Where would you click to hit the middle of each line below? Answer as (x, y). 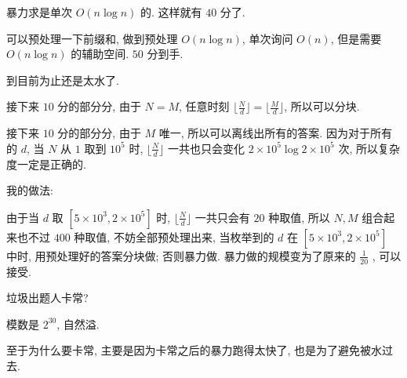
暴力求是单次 (39, 12)
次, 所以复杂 (369, 148)
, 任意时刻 (204, 106)
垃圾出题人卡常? (47, 298)
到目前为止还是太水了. (63, 80)
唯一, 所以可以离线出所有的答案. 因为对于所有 (275, 133)
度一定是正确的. (46, 164)
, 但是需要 (356, 38)
